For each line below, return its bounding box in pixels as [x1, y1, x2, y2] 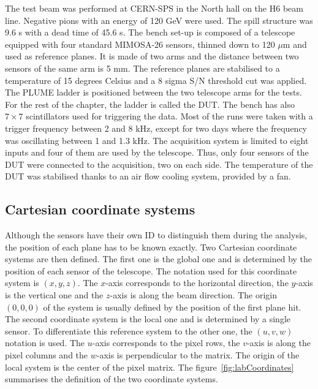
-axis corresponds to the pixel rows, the [92, 336, 240, 349]
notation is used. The [5, 336, 85, 349]
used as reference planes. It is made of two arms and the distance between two [5, 50, 299, 62]
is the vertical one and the [5, 289, 104, 301]
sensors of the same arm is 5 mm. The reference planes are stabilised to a [5, 61, 280, 74]
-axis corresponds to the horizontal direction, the [105, 276, 289, 289]
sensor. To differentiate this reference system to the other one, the [5, 324, 252, 337]
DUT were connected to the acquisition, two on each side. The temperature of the [5, 157, 313, 170]
